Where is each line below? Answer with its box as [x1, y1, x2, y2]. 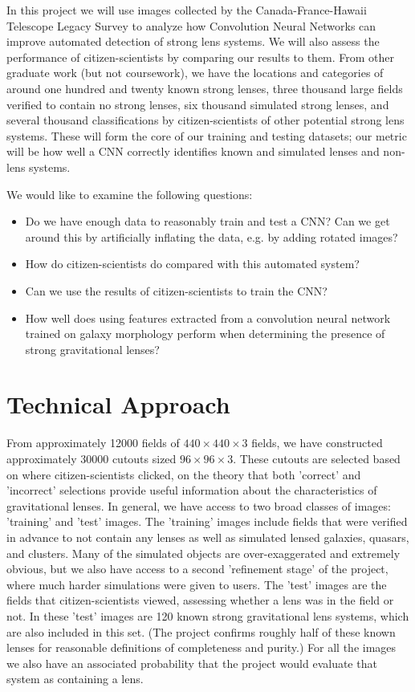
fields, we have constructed [251, 434, 383, 451]
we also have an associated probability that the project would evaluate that [6, 654, 377, 671]
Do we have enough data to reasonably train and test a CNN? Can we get [25, 213, 390, 230]
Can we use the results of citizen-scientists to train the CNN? [25, 282, 328, 299]
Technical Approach [6, 388, 230, 421]
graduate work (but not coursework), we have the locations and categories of [6, 64, 384, 81]
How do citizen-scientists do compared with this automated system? [25, 255, 360, 272]
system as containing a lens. [6, 670, 144, 687]
